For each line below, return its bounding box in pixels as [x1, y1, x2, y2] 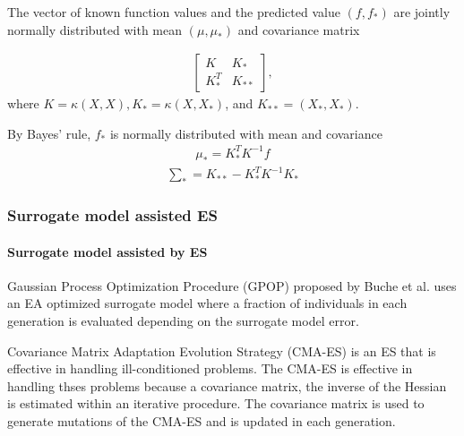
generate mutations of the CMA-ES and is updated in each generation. [7, 412, 396, 430]
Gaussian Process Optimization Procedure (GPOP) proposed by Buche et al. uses [7, 276, 457, 295]
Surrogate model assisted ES [7, 204, 218, 227]
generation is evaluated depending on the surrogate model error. [7, 312, 359, 330]
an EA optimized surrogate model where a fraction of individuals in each [7, 294, 408, 312]
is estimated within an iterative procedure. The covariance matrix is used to [7, 394, 425, 413]
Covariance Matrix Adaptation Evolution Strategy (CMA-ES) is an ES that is [7, 341, 436, 360]
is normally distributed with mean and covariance [109, 124, 382, 142]
